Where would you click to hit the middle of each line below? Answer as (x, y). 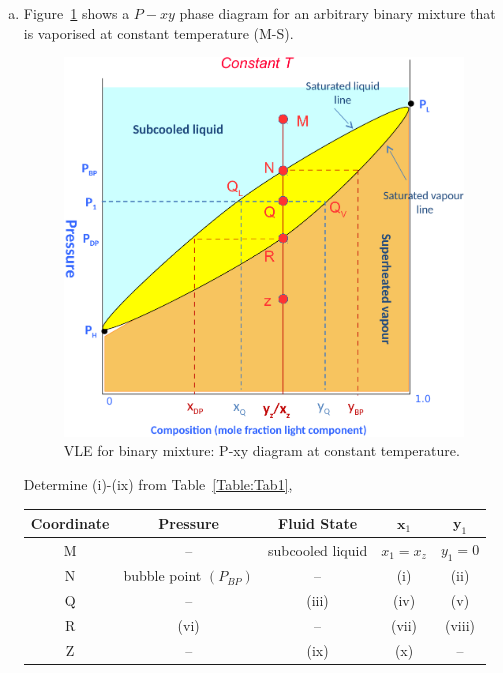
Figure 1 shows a (76, 13)
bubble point (162, 575)
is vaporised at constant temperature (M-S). (158, 32)
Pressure (189, 522)
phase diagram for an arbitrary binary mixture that (337, 13)
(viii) (460, 624)
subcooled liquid (317, 549)
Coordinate (70, 522)
